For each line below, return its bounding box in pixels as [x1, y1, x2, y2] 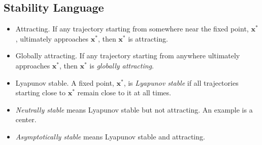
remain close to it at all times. [77, 87, 171, 98]
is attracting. [128, 33, 168, 44]
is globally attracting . [89, 60, 154, 70]
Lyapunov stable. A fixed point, [15, 77, 114, 88]
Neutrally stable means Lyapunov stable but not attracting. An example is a [15, 104, 253, 115]
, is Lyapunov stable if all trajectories [123, 77, 239, 88]
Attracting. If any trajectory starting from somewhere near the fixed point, [15, 23, 249, 34]
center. [15, 114, 37, 125]
